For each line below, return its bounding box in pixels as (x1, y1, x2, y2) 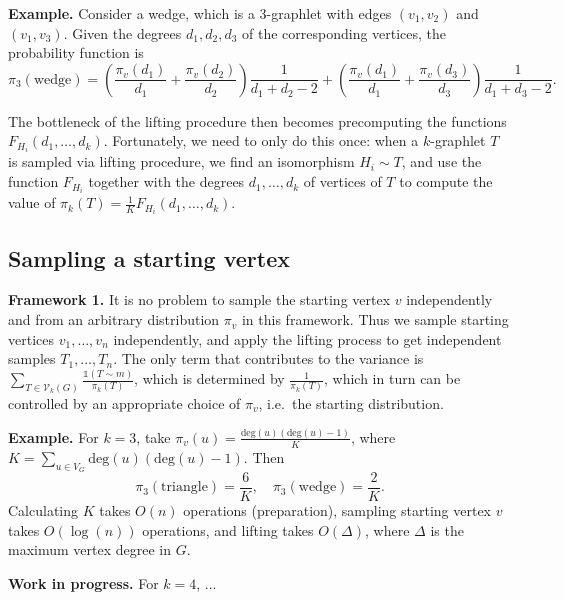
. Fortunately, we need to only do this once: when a (103, 130, 419, 151)
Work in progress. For (8, 572, 159, 593)
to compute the (399, 171, 493, 192)
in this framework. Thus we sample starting (241, 309, 509, 330)
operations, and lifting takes (142, 519, 314, 540)
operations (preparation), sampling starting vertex (183, 500, 492, 520)
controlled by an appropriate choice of (8, 393, 241, 413)
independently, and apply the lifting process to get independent (113, 328, 502, 349)
